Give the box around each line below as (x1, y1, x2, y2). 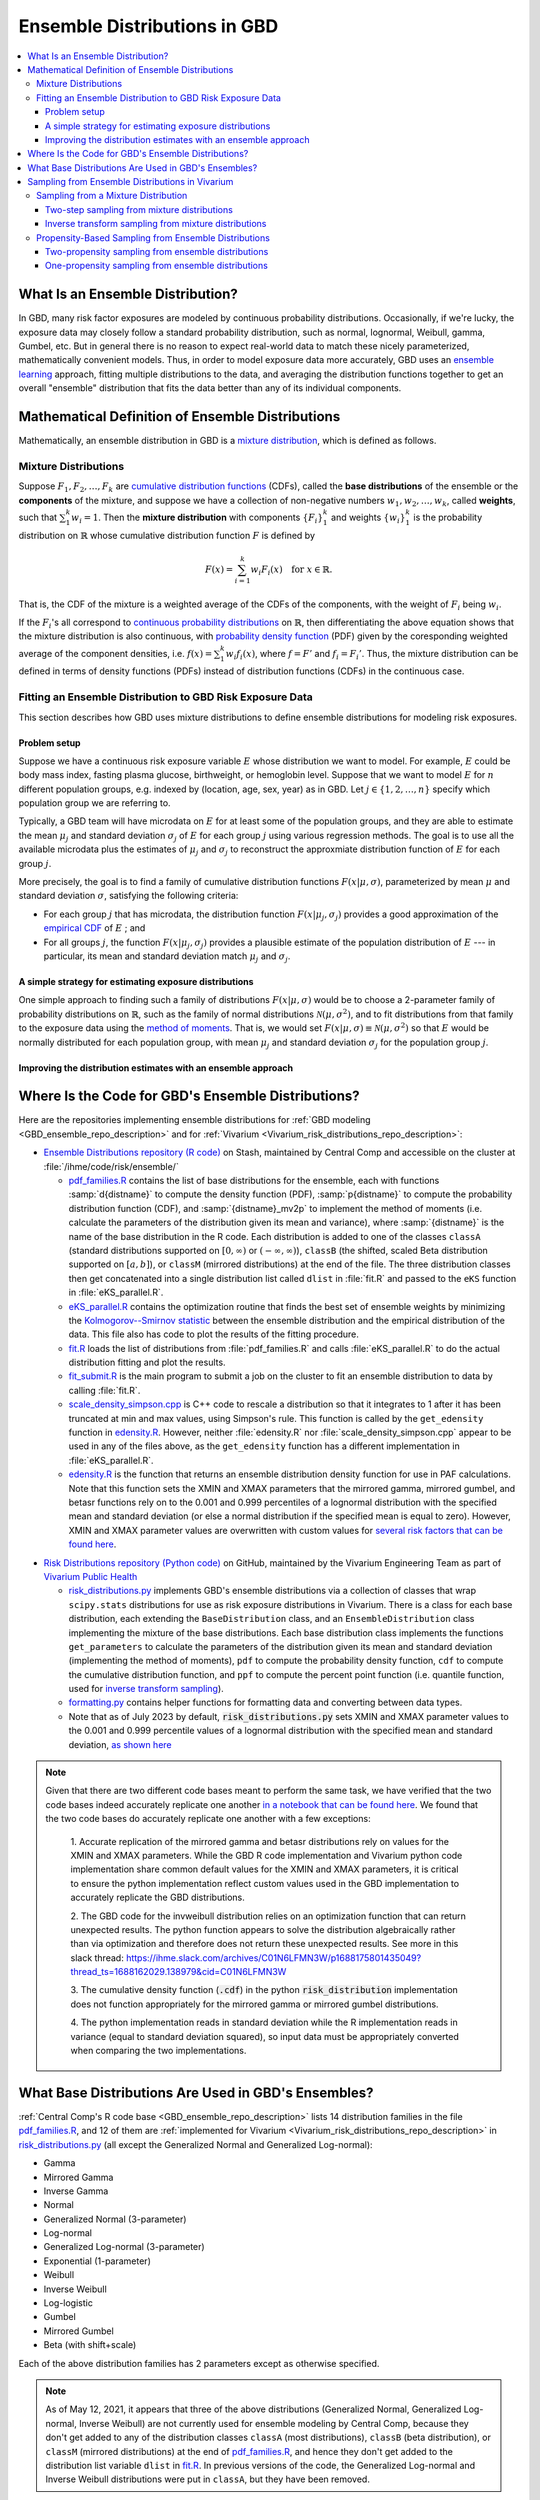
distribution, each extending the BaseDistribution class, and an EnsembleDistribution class (68, 1613, 475, 1625)
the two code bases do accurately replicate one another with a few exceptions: (45, 1813, 371, 1825)
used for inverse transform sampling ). (68, 1683, 224, 1695)
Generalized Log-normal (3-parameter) (43, 2241, 205, 2253)
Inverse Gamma (43, 2185, 109, 2197)
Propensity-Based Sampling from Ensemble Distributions (36, 231, 270, 244)
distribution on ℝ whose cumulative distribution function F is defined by (18, 529, 315, 541)
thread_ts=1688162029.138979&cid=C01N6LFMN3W (70, 1966, 287, 1978)
